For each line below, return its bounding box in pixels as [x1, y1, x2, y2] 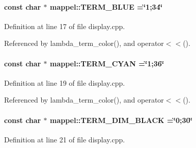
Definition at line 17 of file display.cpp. [4, 20, 125, 31]
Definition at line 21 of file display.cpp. [4, 134, 125, 144]
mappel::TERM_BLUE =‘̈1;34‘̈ [49, 1, 163, 12]
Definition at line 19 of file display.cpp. [4, 77, 125, 88]
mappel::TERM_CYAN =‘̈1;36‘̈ [49, 58, 164, 68]
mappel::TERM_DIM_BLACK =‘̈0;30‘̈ [49, 114, 193, 125]
